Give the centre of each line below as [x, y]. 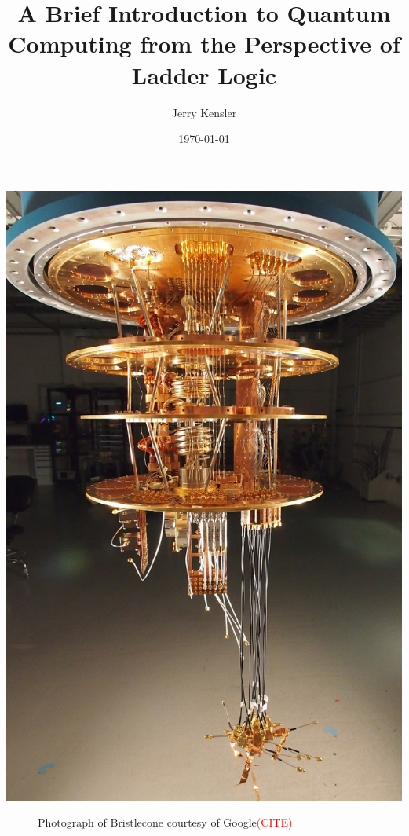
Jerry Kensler [204, 112]
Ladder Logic [204, 74]
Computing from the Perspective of [204, 44]
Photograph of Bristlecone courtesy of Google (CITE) [165, 822]
